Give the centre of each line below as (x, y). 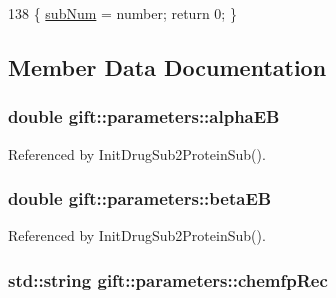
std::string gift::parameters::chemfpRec (168, 279)
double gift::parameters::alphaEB (144, 116)
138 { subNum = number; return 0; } (122, 13)
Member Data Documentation (167, 66)
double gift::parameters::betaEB (140, 198)
